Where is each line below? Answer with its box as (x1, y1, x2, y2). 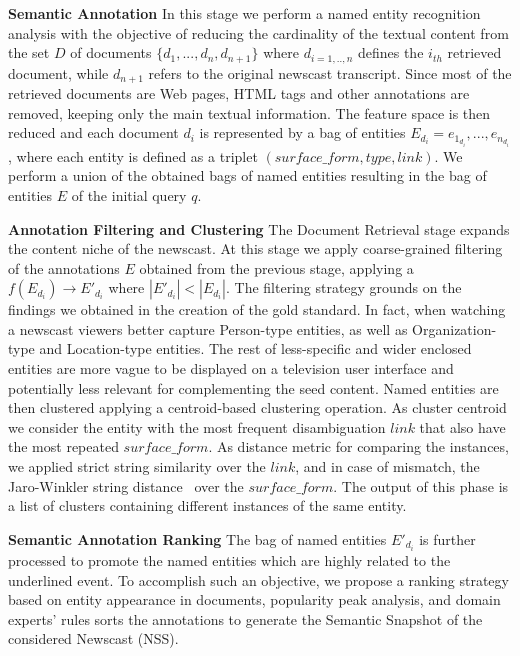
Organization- (412, 318, 497, 339)
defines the (357, 42, 424, 63)
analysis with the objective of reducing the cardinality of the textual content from (8, 22, 509, 43)
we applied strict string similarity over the (8, 456, 266, 477)
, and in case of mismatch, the (295, 456, 480, 477)
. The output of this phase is (333, 475, 509, 496)
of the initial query (71, 184, 187, 205)
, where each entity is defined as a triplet (8, 145, 258, 166)
